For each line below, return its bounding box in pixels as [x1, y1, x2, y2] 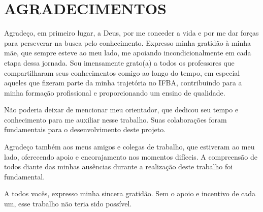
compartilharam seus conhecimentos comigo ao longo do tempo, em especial [4, 67, 240, 78]
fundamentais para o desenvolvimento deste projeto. [4, 124, 166, 135]
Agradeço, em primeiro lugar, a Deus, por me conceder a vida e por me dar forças [4, 27, 259, 38]
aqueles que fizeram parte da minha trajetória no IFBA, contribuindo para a [4, 77, 242, 88]
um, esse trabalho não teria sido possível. [4, 198, 132, 209]
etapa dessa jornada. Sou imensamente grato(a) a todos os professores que [4, 57, 235, 68]
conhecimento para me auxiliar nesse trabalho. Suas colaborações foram [4, 114, 227, 125]
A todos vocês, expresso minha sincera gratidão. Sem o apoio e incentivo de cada [4, 188, 256, 199]
